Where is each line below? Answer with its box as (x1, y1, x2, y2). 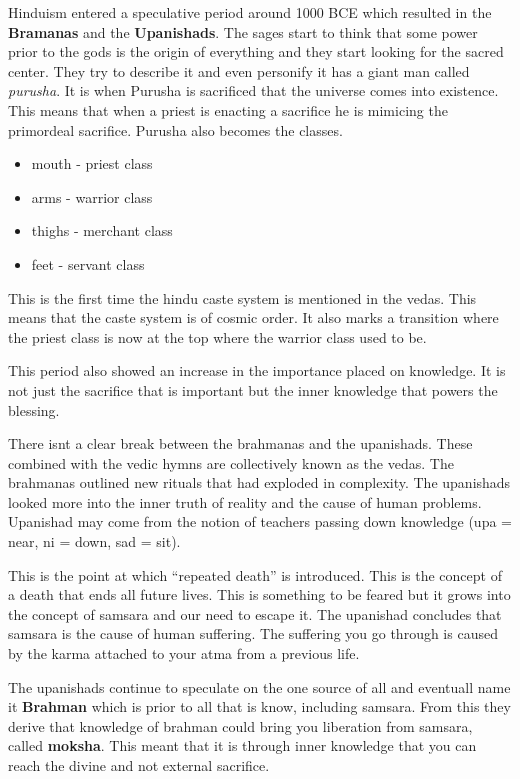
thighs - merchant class (31, 220, 173, 241)
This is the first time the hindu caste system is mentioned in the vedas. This (8, 287, 477, 308)
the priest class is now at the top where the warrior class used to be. (8, 326, 427, 347)
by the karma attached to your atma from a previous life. (8, 643, 360, 664)
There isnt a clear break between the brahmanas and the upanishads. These (8, 433, 473, 454)
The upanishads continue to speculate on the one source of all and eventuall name (8, 676, 511, 697)
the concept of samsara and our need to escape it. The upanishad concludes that (8, 603, 502, 624)
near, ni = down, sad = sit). (8, 531, 181, 552)
